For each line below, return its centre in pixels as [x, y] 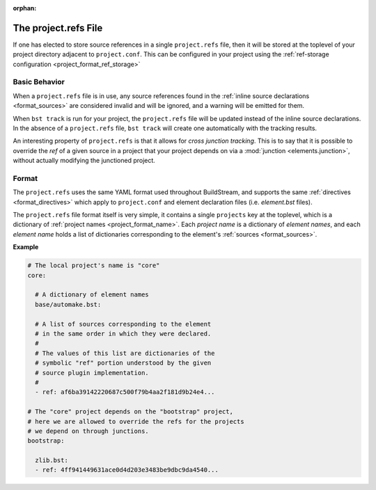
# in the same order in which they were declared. [123, 333]
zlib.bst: [52, 460]
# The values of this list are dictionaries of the [125, 353]
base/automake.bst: [68, 304]
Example [26, 247]
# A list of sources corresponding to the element [123, 324]
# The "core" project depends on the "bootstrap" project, [130, 412]
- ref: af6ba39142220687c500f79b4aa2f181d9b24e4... [125, 392]
